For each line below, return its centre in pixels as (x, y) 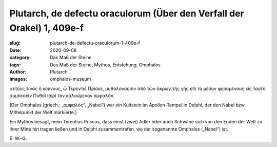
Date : (15, 50)
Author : (18, 71)
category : (20, 58)
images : (18, 79)
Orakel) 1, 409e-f (47, 28)
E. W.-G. (18, 138)
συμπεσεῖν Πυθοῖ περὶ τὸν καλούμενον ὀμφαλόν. (62, 96)
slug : (15, 43)
